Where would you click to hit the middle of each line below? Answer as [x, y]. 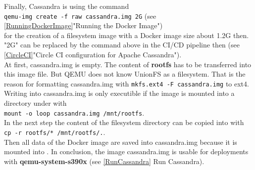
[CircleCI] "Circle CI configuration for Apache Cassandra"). [93, 55]
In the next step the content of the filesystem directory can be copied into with [124, 122]
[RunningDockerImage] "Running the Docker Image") [83, 25]
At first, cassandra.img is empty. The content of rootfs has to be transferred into [128, 64]
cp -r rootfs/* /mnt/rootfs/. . [55, 132]
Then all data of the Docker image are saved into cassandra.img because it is [121, 142]
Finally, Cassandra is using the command [67, 6]
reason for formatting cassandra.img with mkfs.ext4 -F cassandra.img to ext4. [127, 83]
